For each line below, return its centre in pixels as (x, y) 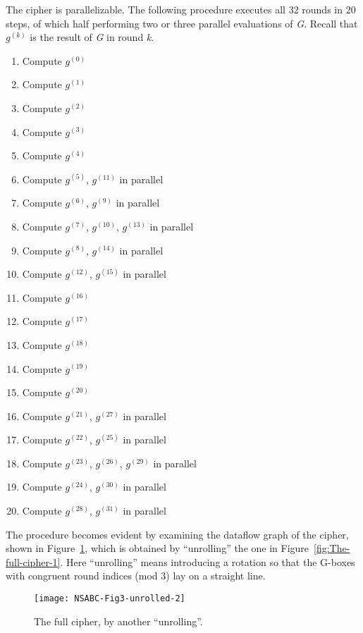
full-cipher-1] (33, 561)
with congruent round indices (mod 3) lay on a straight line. (136, 576)
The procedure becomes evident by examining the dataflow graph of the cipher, (177, 534)
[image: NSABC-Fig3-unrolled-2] (110, 599)
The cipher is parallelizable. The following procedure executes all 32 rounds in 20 (181, 9)
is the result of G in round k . (92, 37)
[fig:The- (332, 548)
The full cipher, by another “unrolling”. (118, 621)
